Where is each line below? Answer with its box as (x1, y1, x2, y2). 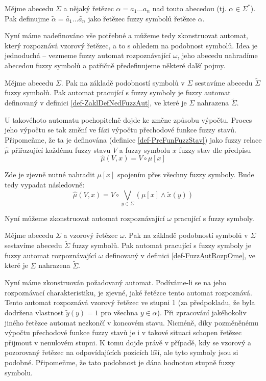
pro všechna (101, 307, 138, 318)
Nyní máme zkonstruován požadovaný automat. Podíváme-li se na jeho (5, 277, 226, 288)
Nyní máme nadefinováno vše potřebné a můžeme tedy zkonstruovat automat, (5, 30, 248, 41)
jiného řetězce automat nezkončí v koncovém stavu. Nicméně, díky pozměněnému (5, 317, 259, 328)
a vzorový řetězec (63, 230, 118, 240)
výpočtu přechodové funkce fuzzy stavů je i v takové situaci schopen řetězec (5, 327, 242, 338)
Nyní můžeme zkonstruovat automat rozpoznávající (5, 212, 165, 223)
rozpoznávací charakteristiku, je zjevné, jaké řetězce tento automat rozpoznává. (5, 287, 252, 297)
